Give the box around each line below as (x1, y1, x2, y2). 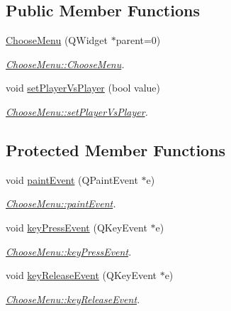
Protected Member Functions (6, 138, 226, 160)
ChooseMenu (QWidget (6, 33, 108, 48)
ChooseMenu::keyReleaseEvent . (6, 291, 140, 306)
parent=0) (115, 33, 161, 48)
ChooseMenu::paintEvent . (6, 196, 116, 211)
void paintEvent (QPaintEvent (6, 172, 138, 187)
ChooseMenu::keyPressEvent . (6, 244, 132, 258)
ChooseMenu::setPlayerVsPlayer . (6, 104, 148, 119)
